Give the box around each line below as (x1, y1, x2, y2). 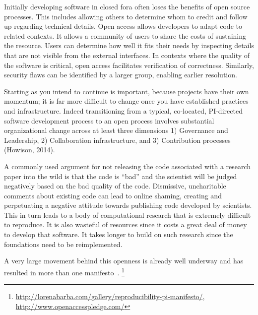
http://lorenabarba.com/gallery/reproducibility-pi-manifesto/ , (15, 291, 205, 302)
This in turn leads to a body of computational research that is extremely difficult (4, 209, 251, 220)
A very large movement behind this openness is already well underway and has (4, 255, 244, 266)
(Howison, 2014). (4, 144, 55, 155)
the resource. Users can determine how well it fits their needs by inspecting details (4, 40, 254, 51)
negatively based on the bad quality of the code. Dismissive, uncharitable (4, 181, 226, 191)
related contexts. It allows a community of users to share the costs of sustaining (4, 30, 247, 41)
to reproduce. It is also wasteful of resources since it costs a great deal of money (4, 219, 247, 230)
